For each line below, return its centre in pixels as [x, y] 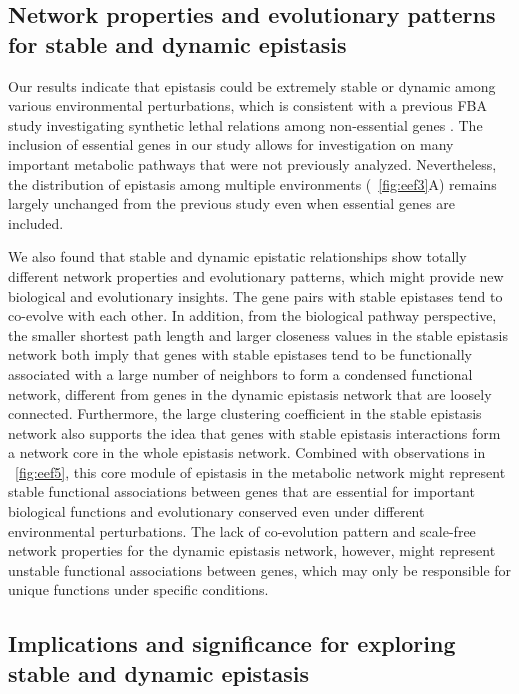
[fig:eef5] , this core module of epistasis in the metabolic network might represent [260, 471]
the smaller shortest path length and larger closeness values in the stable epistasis [258, 334]
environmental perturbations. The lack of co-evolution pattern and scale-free [242, 530]
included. [36, 222]
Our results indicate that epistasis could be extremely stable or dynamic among [252, 85]
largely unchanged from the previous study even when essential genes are [231, 203]
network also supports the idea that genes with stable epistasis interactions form [254, 432]
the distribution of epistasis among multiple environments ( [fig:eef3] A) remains [252, 183]
